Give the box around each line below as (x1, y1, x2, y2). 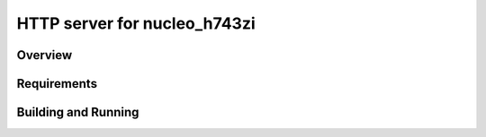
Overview (16, 47, 73, 63)
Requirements (16, 76, 98, 91)
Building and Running (16, 105, 139, 120)
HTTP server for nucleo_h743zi (16, 13, 256, 33)
